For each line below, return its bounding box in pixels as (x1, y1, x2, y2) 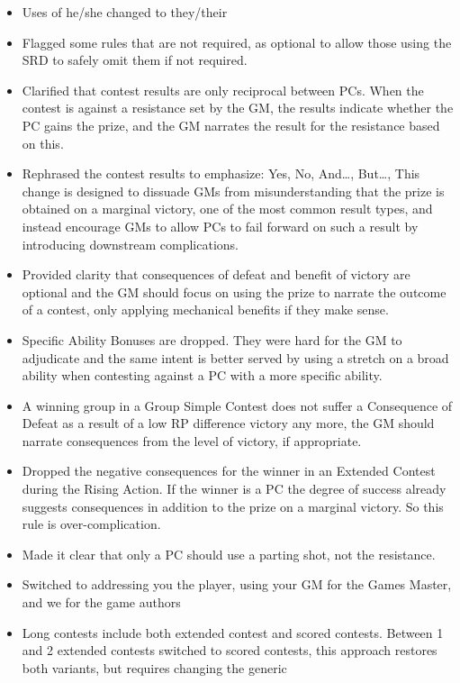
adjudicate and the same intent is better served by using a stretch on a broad (22, 348, 449, 367)
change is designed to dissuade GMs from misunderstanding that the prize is (22, 181, 445, 200)
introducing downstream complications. (22, 234, 239, 253)
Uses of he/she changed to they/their (22, 3, 228, 21)
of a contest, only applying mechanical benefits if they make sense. (22, 300, 389, 319)
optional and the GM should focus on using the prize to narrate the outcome (22, 282, 446, 301)
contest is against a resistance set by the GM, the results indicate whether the (22, 98, 454, 117)
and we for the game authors (22, 593, 181, 612)
